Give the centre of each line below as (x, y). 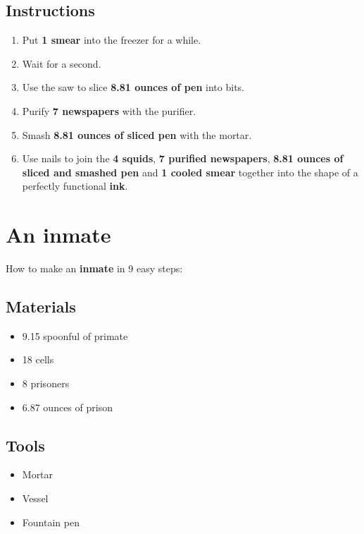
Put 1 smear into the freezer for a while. (112, 40)
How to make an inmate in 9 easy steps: (94, 268)
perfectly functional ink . (75, 186)
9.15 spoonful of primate (75, 335)
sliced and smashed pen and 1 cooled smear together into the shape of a (190, 172)
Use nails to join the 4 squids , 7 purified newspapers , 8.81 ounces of (183, 158)
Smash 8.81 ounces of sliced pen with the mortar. (137, 134)
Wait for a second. (62, 63)
